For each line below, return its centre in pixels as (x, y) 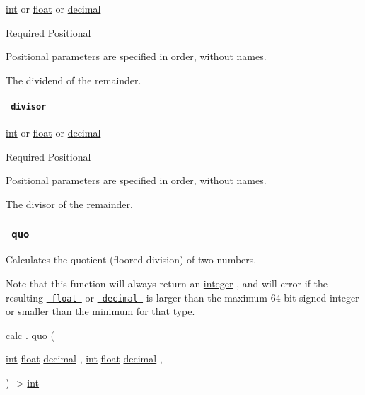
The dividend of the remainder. (74, 80)
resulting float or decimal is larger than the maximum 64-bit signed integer (182, 297)
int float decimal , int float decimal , (84, 359)
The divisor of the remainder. (69, 204)
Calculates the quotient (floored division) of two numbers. (131, 259)
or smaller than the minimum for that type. (100, 311)
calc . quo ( (30, 334)
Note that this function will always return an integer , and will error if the (167, 283)
